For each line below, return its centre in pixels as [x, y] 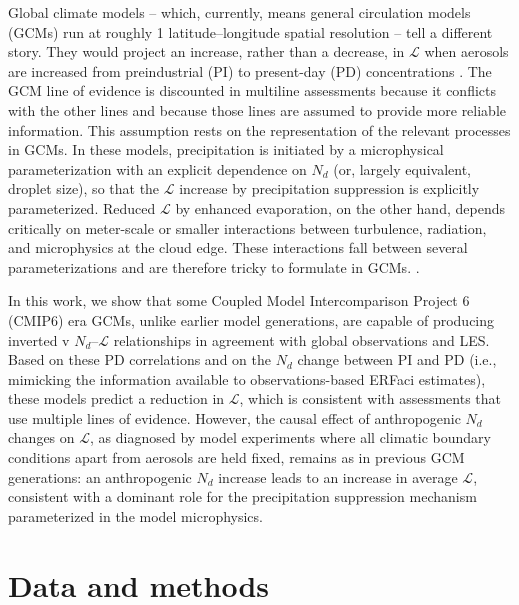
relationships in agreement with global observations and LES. [301, 339]
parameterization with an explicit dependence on [157, 168]
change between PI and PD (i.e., [397, 359]
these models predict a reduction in [116, 398]
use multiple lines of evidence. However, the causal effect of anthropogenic [234, 417]
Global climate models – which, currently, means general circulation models [239, 12]
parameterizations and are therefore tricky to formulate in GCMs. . [214, 266]
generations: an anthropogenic [100, 476]
